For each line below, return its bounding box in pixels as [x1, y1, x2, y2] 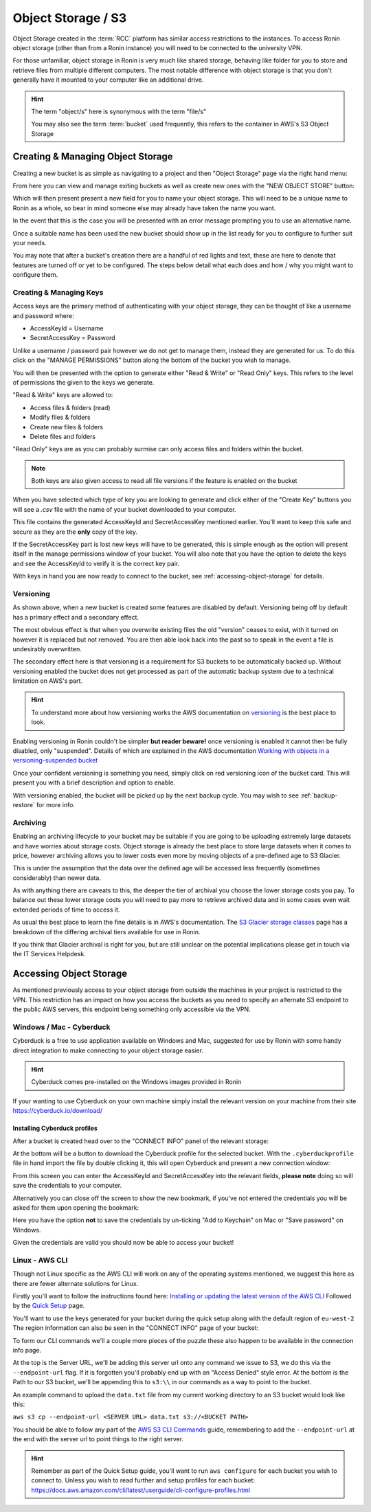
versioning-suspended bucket [12, 756, 98, 765]
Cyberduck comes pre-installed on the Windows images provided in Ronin [31, 1078, 242, 1086]
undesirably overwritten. [12, 644, 82, 653]
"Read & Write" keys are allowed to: [12, 391, 113, 399]
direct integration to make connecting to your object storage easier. [12, 1046, 204, 1054]
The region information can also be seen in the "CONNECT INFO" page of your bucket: [12, 1324, 259, 1332]
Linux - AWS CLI [12, 1255, 68, 1265]
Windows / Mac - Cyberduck [12, 1022, 111, 1032]
